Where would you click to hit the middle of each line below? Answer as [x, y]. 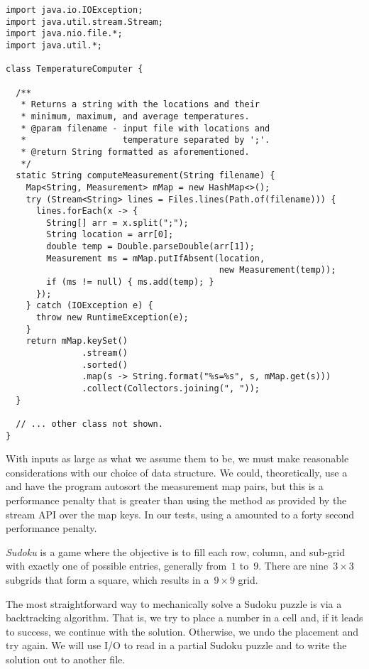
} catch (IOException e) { [89, 306]
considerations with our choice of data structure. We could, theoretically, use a [177, 472]
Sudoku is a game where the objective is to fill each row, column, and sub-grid [175, 551]
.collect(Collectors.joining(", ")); [171, 388]
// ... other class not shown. [89, 424]
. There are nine [293, 566]
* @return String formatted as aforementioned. [135, 152]
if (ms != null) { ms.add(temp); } [130, 282]
